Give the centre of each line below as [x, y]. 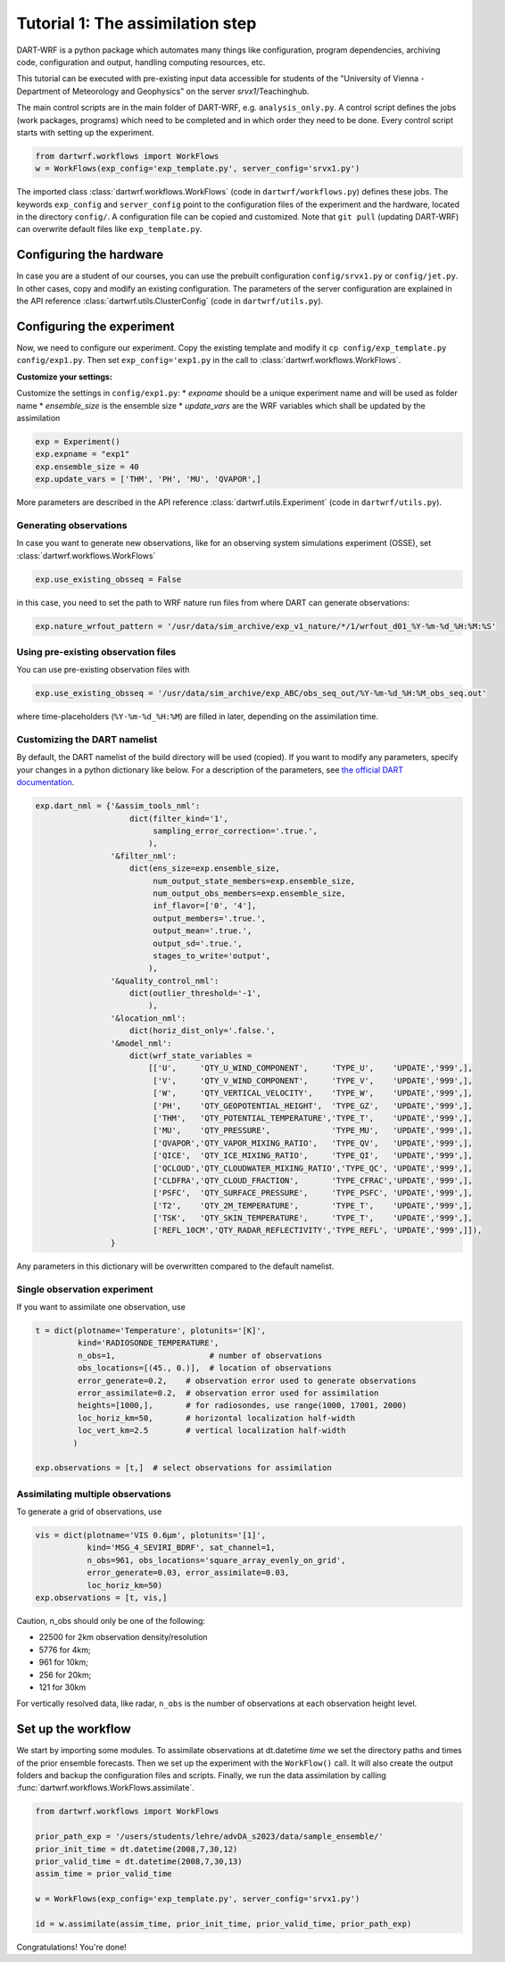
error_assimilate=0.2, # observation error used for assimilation [228, 1393]
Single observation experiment [85, 1289]
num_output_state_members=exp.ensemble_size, [254, 881]
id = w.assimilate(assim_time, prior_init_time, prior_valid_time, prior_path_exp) [224, 1924]
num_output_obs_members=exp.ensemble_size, [249, 893]
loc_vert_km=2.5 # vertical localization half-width [211, 1431]
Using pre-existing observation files [96, 651]
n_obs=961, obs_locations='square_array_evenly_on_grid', [216, 1560]
